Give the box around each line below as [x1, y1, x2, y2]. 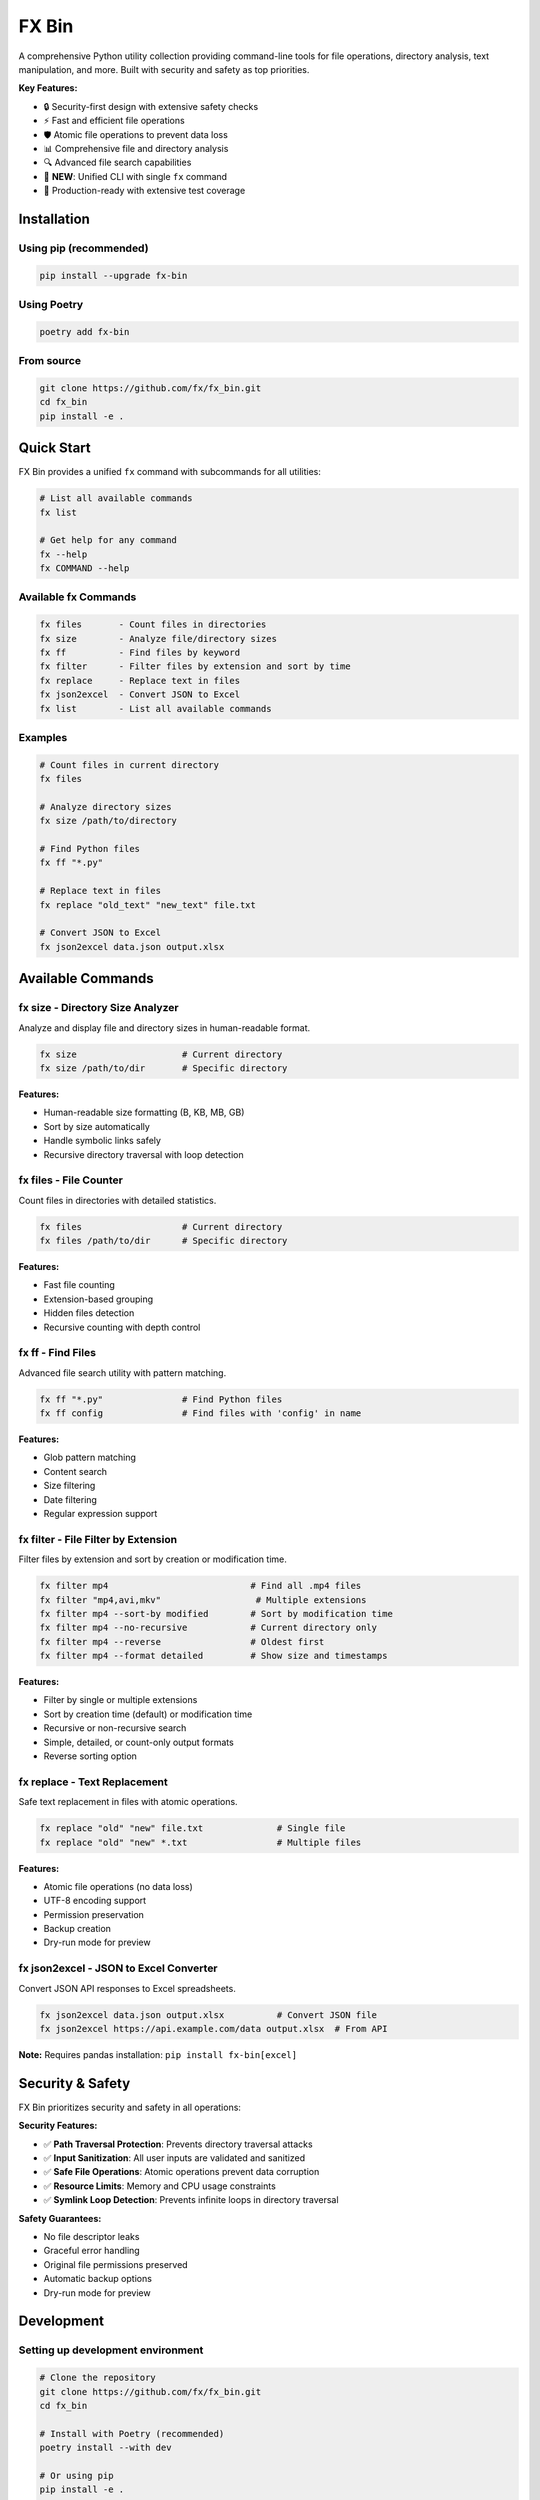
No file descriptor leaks [43, 2231, 140, 2243]
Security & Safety [18, 2075, 131, 2092]
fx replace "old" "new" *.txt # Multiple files [39, 1836, 362, 1848]
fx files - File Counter [18, 1173, 124, 1187]
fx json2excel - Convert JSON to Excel [39, 689, 240, 700]
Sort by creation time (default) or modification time [43, 1708, 253, 1720]
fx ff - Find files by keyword [39, 647, 240, 659]
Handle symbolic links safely [43, 1135, 162, 1147]
